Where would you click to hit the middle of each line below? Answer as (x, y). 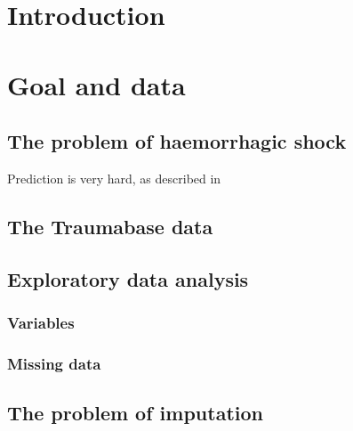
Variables (41, 323)
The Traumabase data (110, 226)
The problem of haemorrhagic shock (177, 141)
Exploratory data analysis (128, 278)
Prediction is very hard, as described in (114, 178)
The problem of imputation (135, 413)
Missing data (54, 363)
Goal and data (96, 84)
